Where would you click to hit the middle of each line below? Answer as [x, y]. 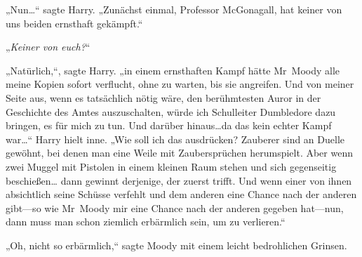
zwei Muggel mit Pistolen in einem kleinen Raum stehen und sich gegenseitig [171, 166]
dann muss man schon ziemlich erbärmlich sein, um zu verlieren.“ [146, 222]
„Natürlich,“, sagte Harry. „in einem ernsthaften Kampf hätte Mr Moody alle [173, 70]
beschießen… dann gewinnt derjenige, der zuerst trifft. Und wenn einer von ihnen [179, 180]
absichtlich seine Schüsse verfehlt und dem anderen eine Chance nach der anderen [181, 194]
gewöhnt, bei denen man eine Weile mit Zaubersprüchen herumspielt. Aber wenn [179, 153]
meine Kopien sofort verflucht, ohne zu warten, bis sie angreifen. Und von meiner [180, 84]
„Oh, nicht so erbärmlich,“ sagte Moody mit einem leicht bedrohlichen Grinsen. [176, 245]
